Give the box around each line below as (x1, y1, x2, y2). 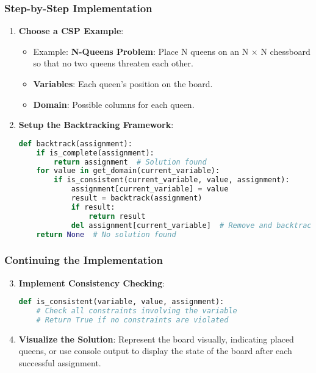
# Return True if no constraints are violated (36, 315, 229, 324)
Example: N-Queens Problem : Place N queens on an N (33, 44, 249, 57)
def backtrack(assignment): (18, 139, 132, 148)
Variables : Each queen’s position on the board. (33, 77, 213, 90)
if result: (71, 202, 115, 211)
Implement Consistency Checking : (18, 276, 165, 289)
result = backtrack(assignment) (71, 194, 203, 203)
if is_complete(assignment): (36, 148, 154, 157)
